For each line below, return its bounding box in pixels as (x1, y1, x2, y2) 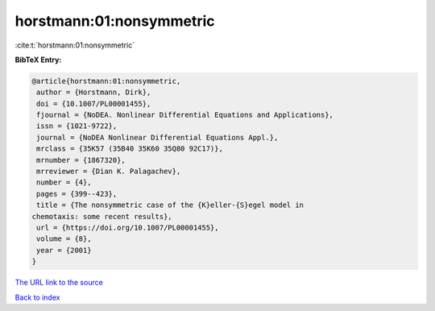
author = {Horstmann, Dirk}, (36, 88, 151, 97)
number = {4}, (36, 178, 92, 187)
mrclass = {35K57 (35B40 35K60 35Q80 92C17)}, (36, 144, 223, 153)
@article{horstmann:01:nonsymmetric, (31, 77, 181, 85)
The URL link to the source (14, 278, 104, 288)
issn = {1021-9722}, (36, 122, 118, 131)
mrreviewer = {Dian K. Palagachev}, (36, 167, 181, 176)
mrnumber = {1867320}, (36, 155, 126, 164)
